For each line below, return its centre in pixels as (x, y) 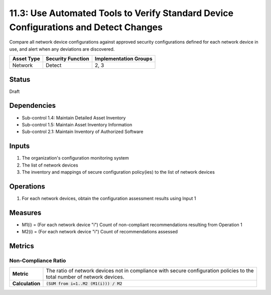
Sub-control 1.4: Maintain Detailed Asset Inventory (74, 117)
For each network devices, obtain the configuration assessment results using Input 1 (109, 198)
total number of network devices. (85, 277)
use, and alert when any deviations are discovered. (62, 49)
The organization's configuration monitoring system (75, 158)
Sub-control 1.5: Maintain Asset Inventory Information (77, 124)
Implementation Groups (123, 59)
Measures (25, 212)
